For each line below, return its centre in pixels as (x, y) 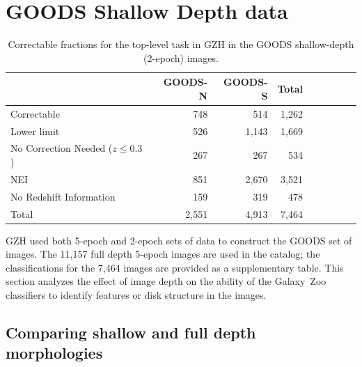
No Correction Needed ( (62, 148)
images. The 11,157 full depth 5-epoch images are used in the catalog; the (163, 254)
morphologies (54, 353)
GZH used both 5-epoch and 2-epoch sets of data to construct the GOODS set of (179, 240)
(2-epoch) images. (181, 57)
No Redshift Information (63, 196)
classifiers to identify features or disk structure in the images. (136, 295)
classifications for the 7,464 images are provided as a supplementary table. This (175, 267)
